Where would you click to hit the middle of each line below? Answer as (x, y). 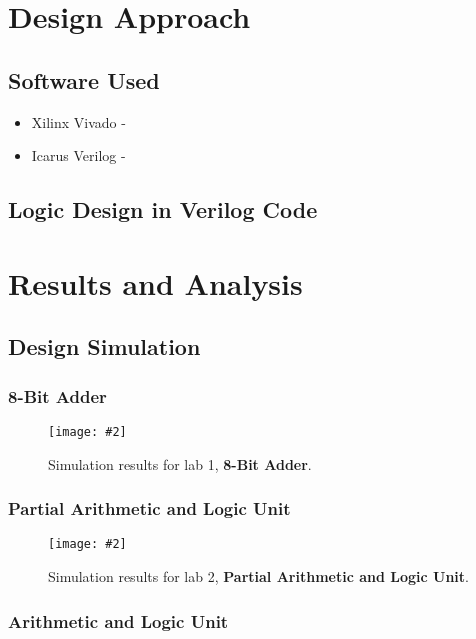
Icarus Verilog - (78, 155)
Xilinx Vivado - (78, 121)
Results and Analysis (155, 282)
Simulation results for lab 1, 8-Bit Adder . (180, 463)
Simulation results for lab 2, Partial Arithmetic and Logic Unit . (258, 576)
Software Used (84, 79)
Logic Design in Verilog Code (163, 209)
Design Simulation (104, 346)
